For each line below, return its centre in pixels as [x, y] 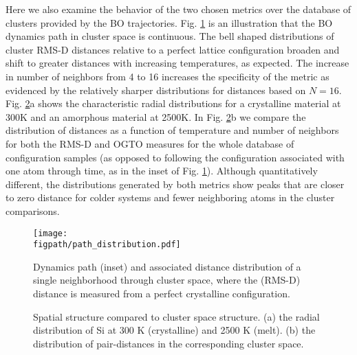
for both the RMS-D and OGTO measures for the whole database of [150, 143]
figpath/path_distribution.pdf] [107, 245]
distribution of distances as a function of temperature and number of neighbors [172, 130]
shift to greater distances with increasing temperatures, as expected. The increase [177, 63]
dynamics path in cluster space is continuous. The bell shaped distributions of [170, 36]
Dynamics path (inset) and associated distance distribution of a [167, 266]
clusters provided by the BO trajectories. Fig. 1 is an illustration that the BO [169, 22]
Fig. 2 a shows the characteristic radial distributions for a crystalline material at [173, 103]
